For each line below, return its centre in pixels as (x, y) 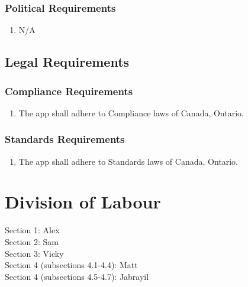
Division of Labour (83, 202)
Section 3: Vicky (34, 253)
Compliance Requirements (69, 91)
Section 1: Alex (32, 230)
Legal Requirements (67, 62)
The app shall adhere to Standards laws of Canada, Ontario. (128, 161)
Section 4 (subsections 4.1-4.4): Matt (71, 265)
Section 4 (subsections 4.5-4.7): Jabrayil (77, 276)
